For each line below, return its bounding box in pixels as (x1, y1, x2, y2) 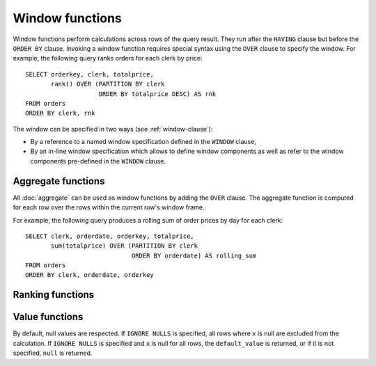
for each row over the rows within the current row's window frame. (13, 203, 205, 212)
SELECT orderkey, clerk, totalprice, (25, 70, 155, 78)
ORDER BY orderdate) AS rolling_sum (131, 251, 257, 260)
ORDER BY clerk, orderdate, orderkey (25, 271, 155, 279)
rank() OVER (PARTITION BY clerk (51, 80, 165, 88)
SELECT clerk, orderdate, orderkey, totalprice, (25, 232, 194, 240)
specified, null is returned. (13, 349, 93, 358)
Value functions (13, 311, 84, 323)
